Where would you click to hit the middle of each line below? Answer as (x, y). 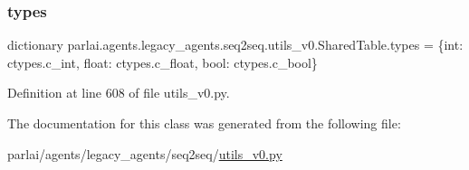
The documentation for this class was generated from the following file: (204, 123)
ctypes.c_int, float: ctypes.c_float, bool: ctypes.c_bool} (163, 62)
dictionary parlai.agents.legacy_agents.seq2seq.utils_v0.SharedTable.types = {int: (235, 45)
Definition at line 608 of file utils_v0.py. (119, 93)
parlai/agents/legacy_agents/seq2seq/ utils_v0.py (145, 153)
